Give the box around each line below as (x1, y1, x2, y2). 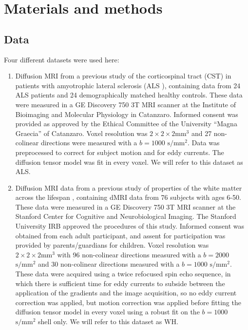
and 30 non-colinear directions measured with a (38, 259, 180, 269)
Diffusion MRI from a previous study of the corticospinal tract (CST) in (15, 71, 231, 81)
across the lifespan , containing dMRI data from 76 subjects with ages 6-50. (15, 192, 241, 202)
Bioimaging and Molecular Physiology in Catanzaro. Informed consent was (15, 109, 238, 119)
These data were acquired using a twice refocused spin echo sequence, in (15, 269, 231, 279)
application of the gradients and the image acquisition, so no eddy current (15, 288, 237, 298)
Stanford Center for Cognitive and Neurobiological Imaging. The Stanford (15, 211, 236, 221)
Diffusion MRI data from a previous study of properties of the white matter (15, 182, 242, 193)
